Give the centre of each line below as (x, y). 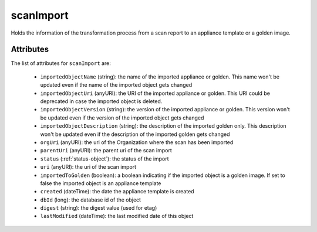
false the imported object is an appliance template (101, 183)
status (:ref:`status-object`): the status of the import (105, 159)
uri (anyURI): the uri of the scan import (88, 167)
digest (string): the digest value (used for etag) (99, 208)
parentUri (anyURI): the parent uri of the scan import (106, 151)
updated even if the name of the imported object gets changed (116, 85)
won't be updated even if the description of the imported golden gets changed (135, 134)
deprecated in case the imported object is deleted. (101, 101)
